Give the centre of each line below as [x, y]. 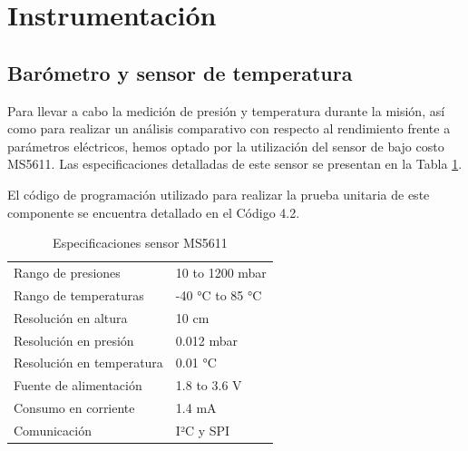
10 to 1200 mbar [221, 272]
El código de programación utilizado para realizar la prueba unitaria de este [219, 194]
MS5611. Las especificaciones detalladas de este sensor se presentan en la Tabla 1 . [235, 164]
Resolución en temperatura [88, 363]
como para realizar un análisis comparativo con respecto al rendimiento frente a [229, 128]
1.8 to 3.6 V [209, 385]
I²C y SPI [203, 430]
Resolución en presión [74, 340]
